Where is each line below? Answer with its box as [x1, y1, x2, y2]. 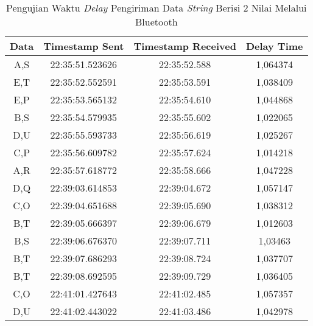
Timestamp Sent [43, 39, 124, 53]
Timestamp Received [133, 39, 236, 53]
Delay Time [245, 39, 303, 53]
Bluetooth [135, 15, 178, 29]
